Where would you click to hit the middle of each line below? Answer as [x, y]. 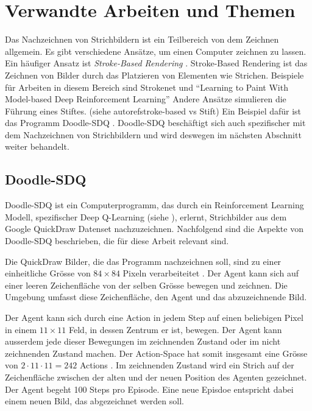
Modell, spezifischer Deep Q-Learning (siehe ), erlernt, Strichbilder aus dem [146, 216]
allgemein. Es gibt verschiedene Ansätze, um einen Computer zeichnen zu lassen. [156, 51]
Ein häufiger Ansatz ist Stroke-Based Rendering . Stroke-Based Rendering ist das [156, 63]
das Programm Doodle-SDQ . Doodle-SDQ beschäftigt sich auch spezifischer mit [155, 123]
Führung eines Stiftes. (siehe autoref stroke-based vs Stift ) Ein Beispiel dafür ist [153, 111]
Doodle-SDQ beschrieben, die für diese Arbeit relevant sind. [117, 241]
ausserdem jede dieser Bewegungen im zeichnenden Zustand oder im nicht [143, 341]
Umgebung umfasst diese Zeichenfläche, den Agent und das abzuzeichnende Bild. [156, 297]
